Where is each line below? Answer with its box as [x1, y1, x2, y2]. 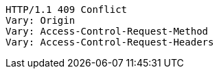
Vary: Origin [5, 15, 76, 26]
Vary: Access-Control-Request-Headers [5, 37, 214, 48]
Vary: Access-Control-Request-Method [5, 26, 209, 37]
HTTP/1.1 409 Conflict [5, 4, 128, 15]
